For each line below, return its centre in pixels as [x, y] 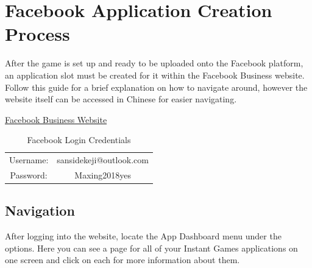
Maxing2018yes [103, 175]
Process [37, 34]
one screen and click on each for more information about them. [122, 260]
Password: [29, 175]
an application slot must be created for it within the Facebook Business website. [155, 75]
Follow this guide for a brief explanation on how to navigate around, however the [156, 87]
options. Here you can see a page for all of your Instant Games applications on [151, 248]
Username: [29, 160]
